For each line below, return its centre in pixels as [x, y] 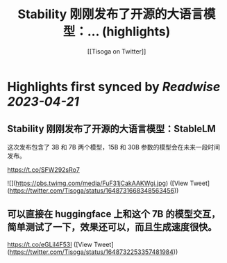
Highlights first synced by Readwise [114, 87]
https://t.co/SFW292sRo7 [43, 169]
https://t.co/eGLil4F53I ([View [50, 244]
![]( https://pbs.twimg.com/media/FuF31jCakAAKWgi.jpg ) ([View [98, 183]
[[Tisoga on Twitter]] [117, 51]
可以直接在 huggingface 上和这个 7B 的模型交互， [114, 214]
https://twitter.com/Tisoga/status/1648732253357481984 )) [94, 252]
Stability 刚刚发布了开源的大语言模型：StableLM [112, 129]
